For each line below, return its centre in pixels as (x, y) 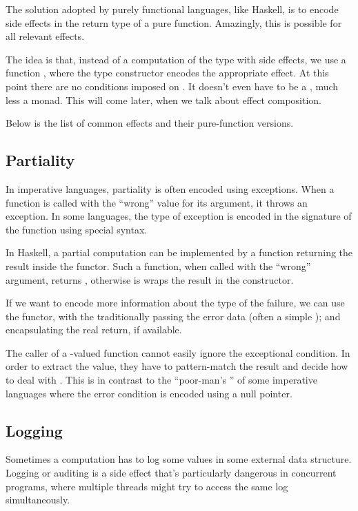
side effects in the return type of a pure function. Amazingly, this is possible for (174, 22)
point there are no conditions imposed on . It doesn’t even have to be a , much (172, 86)
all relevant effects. (45, 36)
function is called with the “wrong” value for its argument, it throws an (157, 202)
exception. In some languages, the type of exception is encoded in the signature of (179, 216)
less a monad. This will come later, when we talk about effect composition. (164, 100)
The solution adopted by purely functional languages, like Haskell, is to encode (172, 9)
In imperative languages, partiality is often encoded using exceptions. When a (170, 188)
